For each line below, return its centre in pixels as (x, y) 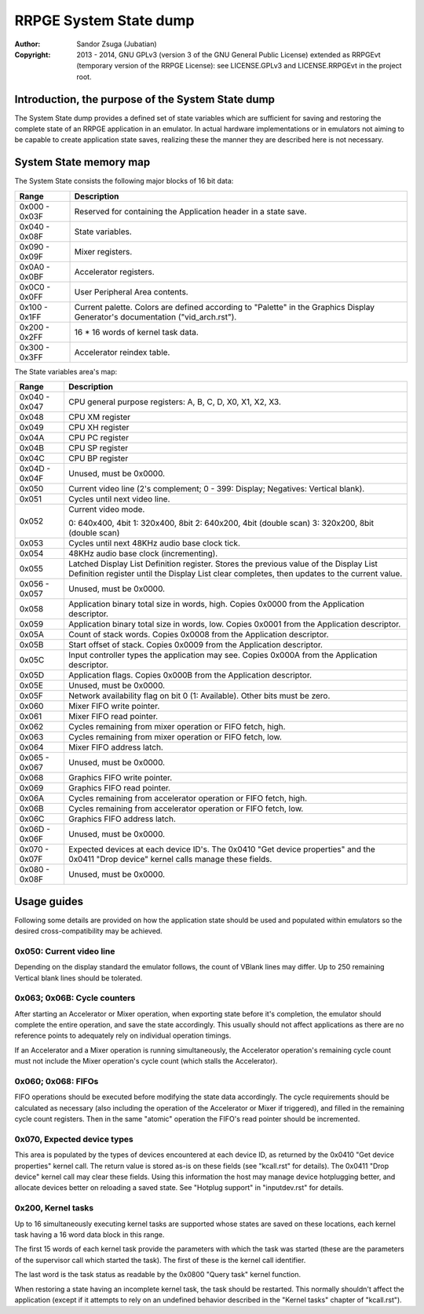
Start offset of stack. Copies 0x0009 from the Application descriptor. (196, 645)
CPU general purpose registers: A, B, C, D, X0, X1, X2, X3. (175, 402)
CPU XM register (99, 418)
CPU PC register (99, 438)
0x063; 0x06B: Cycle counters (75, 998)
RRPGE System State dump (104, 20)
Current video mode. (106, 509)
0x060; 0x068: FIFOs (57, 1081)
